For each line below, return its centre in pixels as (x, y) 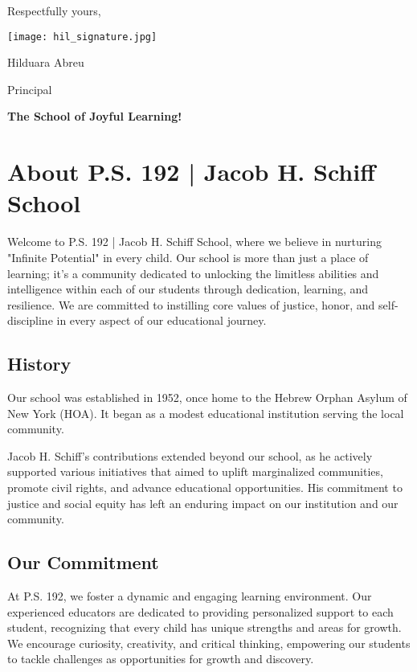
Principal (30, 89)
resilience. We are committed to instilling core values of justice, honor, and (191, 304)
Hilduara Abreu (46, 62)
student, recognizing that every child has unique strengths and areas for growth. (204, 627)
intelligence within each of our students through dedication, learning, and (188, 289)
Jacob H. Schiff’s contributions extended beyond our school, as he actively (190, 455)
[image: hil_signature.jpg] (82, 37)
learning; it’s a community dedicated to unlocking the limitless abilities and (193, 273)
